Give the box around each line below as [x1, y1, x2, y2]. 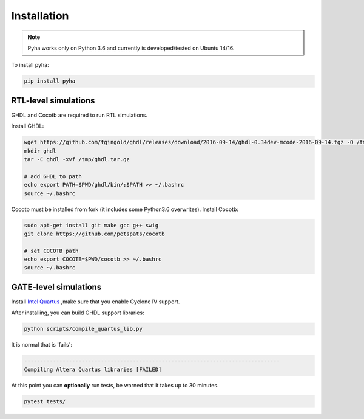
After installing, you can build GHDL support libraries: [11, 309, 145, 316]
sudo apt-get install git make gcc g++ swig [24, 222, 159, 229]
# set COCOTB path [24, 247, 79, 254]
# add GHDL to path [24, 173, 82, 179]
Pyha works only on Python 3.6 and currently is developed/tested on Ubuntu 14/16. [27, 44, 235, 52]
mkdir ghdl [24, 147, 56, 154]
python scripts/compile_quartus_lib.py [24, 325, 143, 333]
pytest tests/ [24, 398, 66, 404]
